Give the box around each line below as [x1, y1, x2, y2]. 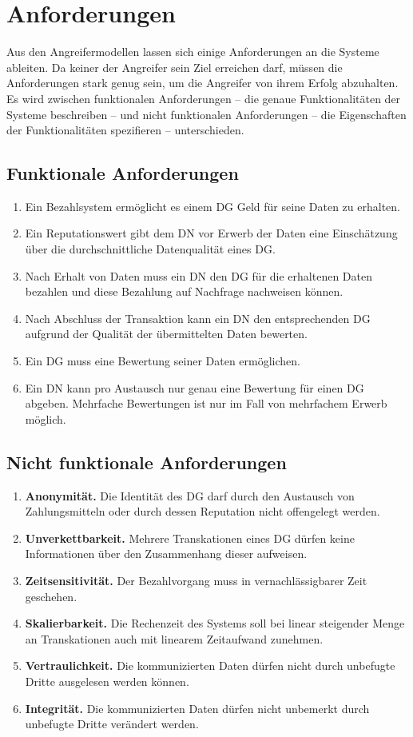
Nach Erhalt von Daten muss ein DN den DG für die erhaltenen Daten [25, 267, 372, 284]
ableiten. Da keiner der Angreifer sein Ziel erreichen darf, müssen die [6, 58, 343, 75]
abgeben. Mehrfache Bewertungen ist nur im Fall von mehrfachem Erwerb [25, 395, 387, 412]
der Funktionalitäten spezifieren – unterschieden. [6, 122, 244, 138]
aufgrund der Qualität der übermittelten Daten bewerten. [25, 325, 308, 342]
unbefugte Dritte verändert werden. [25, 715, 199, 732]
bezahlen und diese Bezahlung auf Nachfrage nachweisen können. [25, 283, 344, 300]
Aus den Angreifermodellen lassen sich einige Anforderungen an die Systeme [6, 43, 379, 60]
